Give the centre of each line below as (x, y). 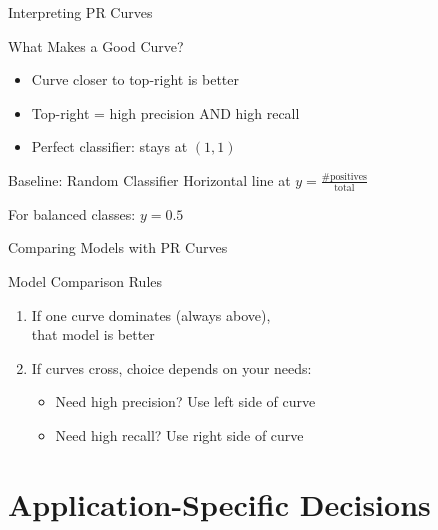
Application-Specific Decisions (219, 503)
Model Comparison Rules (85, 280)
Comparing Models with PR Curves (118, 247)
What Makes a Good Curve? (96, 45)
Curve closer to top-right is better (135, 79)
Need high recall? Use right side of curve (179, 434)
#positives (344, 176)
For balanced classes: (72, 213)
